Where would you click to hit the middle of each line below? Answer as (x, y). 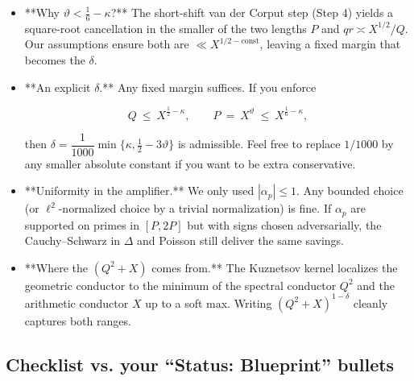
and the (376, 285)
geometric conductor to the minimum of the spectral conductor (180, 285)
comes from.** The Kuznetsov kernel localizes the (275, 267)
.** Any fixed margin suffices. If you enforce (208, 87)
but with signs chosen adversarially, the (284, 224)
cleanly (371, 302)
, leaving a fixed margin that (330, 44)
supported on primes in (82, 224)
